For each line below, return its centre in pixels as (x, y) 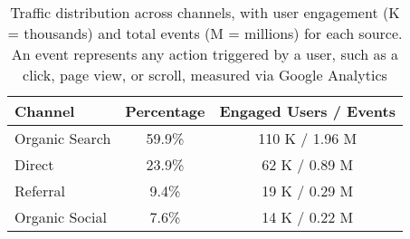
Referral (40, 191)
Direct (34, 164)
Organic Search (63, 138)
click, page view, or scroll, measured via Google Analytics (205, 75)
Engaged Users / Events (307, 111)
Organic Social (61, 217)
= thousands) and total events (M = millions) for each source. (205, 33)
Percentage (165, 111)
